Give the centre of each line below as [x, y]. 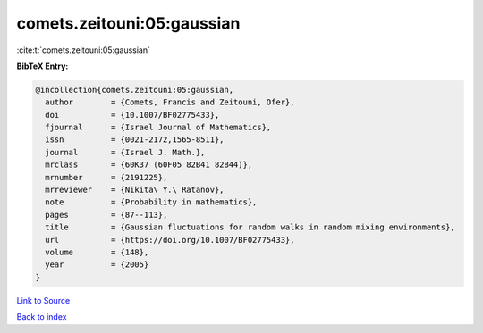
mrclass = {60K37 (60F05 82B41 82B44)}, [149, 165]
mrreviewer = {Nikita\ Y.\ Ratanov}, [135, 190]
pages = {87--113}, [106, 215]
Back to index [42, 317]
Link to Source [43, 300]
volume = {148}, [97, 252]
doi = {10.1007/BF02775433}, [132, 115]
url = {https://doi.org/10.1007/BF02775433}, [170, 240]
